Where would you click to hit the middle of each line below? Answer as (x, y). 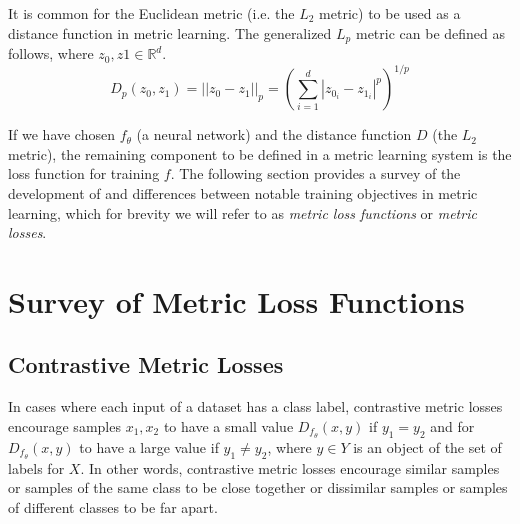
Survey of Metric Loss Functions (236, 300)
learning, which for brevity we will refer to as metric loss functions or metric (242, 212)
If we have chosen (61, 134)
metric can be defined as (430, 32)
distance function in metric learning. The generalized (170, 32)
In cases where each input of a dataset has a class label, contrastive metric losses (255, 406)
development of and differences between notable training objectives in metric (243, 192)
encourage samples (64, 425)
